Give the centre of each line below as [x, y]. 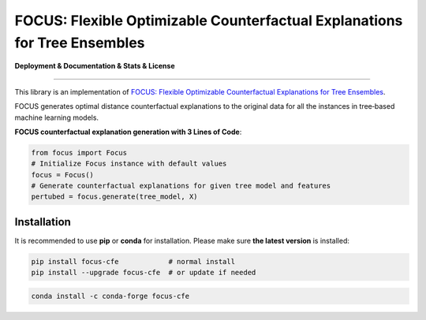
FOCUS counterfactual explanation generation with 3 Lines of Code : [128, 132]
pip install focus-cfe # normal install [133, 261]
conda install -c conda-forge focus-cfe [110, 296]
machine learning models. [56, 117]
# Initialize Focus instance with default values [129, 164]
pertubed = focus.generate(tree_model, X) [114, 197]
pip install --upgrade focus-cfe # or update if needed [144, 273]
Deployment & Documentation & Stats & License [95, 66]
